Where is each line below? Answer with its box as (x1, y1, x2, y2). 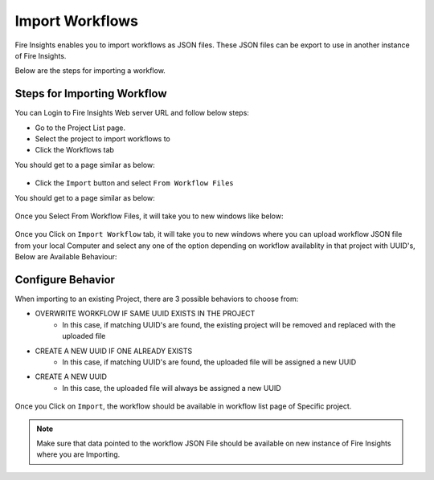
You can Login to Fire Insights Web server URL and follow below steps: (14, 108, 249, 118)
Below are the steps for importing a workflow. (14, 66, 166, 75)
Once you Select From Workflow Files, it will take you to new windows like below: (14, 211, 284, 221)
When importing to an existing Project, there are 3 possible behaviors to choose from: (14, 294, 299, 304)
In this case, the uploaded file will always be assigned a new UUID (62, 383, 281, 393)
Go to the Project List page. (35, 123, 126, 132)
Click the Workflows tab (35, 145, 114, 155)
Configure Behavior (14, 273, 116, 287)
